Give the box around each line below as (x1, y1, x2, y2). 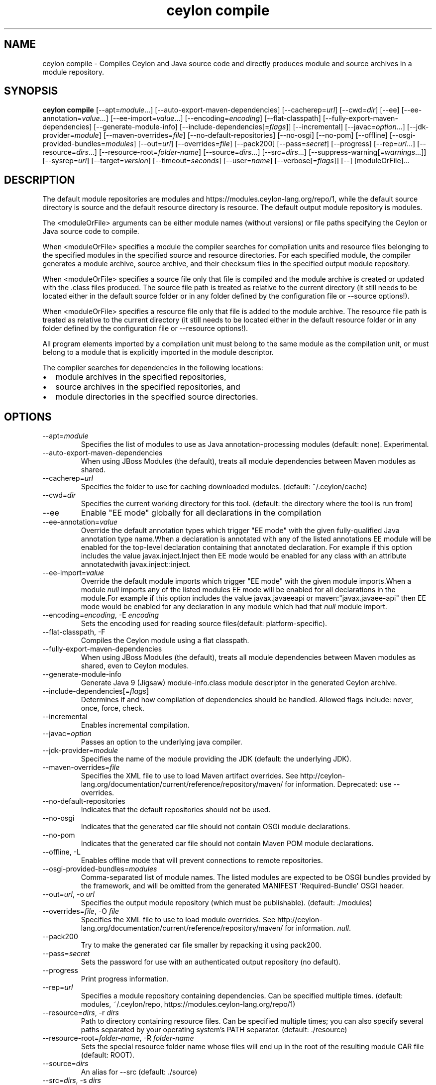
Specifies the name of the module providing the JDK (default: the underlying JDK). (81, 755, 351, 763)
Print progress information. (81, 975, 169, 983)
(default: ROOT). (81, 1051, 134, 1060)
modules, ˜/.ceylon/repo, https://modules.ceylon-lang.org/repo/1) (81, 1000, 296, 1009)
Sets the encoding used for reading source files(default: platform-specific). (81, 619, 327, 628)
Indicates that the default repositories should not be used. (81, 805, 271, 814)
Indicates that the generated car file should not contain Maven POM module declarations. (81, 839, 374, 848)
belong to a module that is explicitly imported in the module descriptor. (42, 348, 274, 357)
